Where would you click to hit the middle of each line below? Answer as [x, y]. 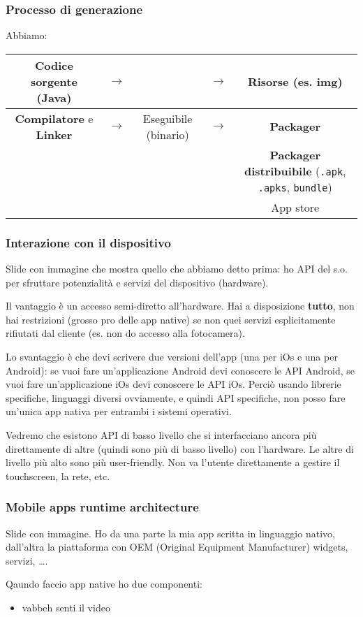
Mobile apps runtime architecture [102, 507]
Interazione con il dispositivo [88, 242]
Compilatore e [54, 118]
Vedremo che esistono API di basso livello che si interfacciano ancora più [161, 434]
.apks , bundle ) [295, 187]
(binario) [168, 134]
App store [295, 207]
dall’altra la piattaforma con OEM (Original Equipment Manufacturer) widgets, [177, 547]
